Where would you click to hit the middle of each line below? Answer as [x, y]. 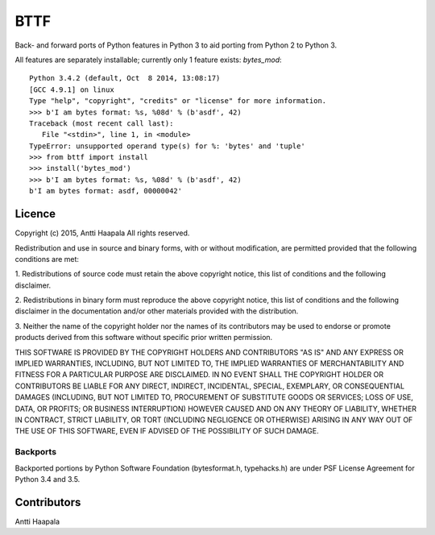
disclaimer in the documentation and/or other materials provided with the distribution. [157, 311]
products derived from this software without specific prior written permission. [144, 338]
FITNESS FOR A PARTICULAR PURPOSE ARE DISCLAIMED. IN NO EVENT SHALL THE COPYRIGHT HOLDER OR [199, 375]
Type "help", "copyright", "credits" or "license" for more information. [178, 101]
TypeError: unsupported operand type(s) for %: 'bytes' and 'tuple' [167, 146]
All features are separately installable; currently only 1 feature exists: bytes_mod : [148, 60]
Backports [35, 452]
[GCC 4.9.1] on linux [72, 89]
